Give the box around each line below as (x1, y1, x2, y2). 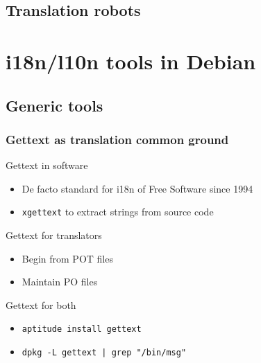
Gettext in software (6, 158, 88, 172)
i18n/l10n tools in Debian (6, 46, 256, 75)
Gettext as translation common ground (6, 130, 229, 148)
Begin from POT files (22, 251, 113, 265)
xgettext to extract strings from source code (22, 204, 214, 219)
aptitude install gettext (22, 324, 142, 335)
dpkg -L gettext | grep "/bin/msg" (22, 348, 187, 358)
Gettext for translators (6, 228, 102, 242)
